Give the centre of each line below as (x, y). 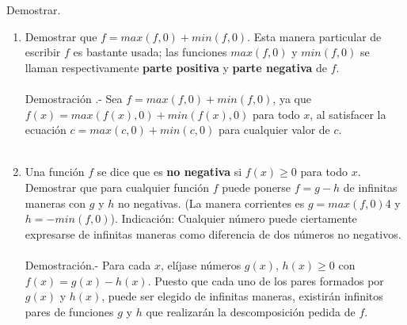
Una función (55, 172)
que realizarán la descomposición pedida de (251, 311)
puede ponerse (257, 187)
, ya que (292, 98)
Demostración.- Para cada (88, 264)
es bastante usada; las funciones (150, 52)
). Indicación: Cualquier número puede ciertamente (234, 218)
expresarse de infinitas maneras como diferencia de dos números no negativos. (213, 233)
